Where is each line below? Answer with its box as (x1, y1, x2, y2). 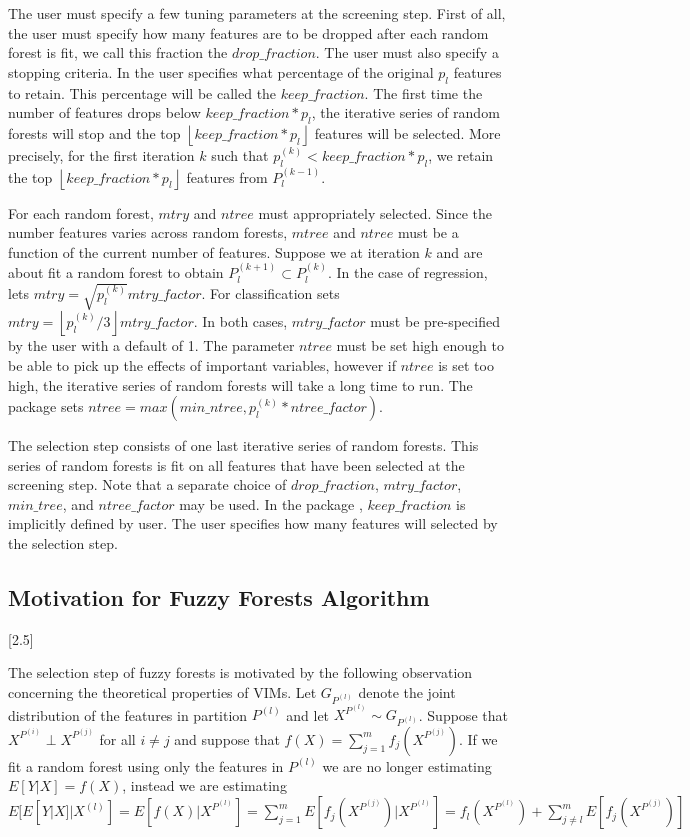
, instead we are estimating (122, 775, 287, 796)
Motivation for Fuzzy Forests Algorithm (8, 582, 430, 613)
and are (436, 241, 483, 262)
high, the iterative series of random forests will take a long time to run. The (8, 374, 473, 395)
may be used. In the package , (179, 493, 363, 514)
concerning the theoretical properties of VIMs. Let (8, 682, 317, 703)
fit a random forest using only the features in (8, 755, 284, 776)
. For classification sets (201, 282, 340, 303)
